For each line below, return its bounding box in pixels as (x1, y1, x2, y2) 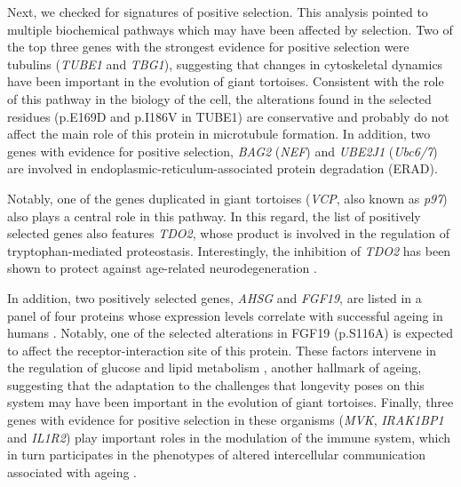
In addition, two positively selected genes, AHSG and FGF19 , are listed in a (7, 288, 422, 307)
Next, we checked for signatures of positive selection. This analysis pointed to (7, 3, 428, 20)
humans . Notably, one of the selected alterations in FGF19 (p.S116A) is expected (7, 323, 454, 342)
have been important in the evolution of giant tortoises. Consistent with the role (7, 72, 444, 91)
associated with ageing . (7, 462, 137, 481)
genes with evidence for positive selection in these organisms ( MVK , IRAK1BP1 (7, 411, 444, 429)
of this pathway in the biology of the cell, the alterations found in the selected (7, 89, 432, 108)
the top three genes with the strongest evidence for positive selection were (7, 37, 409, 56)
